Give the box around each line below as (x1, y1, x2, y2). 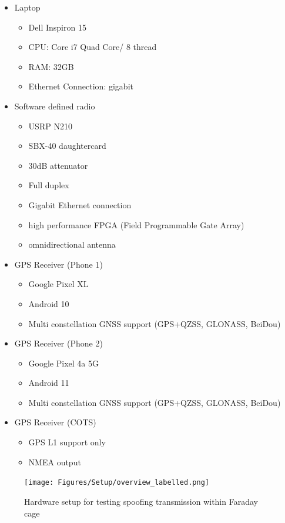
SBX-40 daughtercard (28, 139, 106, 152)
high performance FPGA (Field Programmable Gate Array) (28, 218, 244, 231)
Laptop (14, 1, 41, 13)
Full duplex (28, 179, 69, 191)
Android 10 (28, 297, 69, 309)
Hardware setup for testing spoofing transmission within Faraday (24, 495, 258, 507)
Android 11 (28, 377, 69, 389)
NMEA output (28, 455, 81, 468)
